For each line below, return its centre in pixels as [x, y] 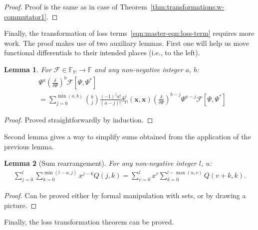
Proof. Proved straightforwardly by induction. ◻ [79, 120]
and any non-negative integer [139, 69]
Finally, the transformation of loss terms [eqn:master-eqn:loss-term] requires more [129, 33]
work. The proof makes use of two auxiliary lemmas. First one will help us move [127, 43]
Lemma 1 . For [28, 69]
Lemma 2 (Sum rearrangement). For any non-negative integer [100, 163]
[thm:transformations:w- [187, 6]
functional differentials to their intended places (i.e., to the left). [102, 53]
